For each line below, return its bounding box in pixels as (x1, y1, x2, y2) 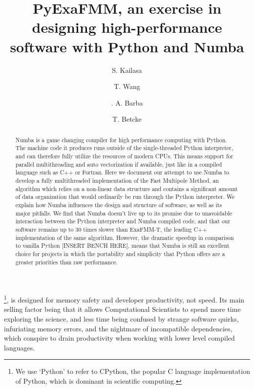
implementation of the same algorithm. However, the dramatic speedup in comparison (15, 233, 234, 241)
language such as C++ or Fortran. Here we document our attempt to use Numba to (15, 168, 230, 176)
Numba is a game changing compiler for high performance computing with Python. (15, 135, 227, 144)
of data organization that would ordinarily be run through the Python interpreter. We (15, 193, 235, 201)
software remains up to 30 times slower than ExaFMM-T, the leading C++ (15, 225, 207, 233)
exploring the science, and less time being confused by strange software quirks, (4, 314, 239, 324)
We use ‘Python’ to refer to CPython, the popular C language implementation (15, 366, 250, 376)
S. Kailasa (112, 65, 142, 75)
